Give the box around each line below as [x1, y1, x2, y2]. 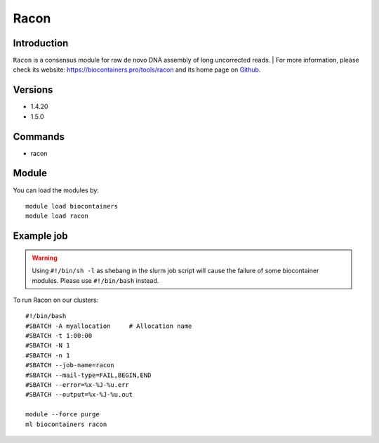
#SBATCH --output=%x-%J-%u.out [25, 390, 133, 399]
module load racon [25, 212, 89, 220]
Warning [32, 253, 58, 262]
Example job [13, 230, 68, 242]
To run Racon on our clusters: [13, 296, 99, 304]
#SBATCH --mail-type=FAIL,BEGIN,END [25, 371, 152, 379]
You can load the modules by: [13, 186, 100, 194]
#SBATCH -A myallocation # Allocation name [25, 322, 192, 330]
